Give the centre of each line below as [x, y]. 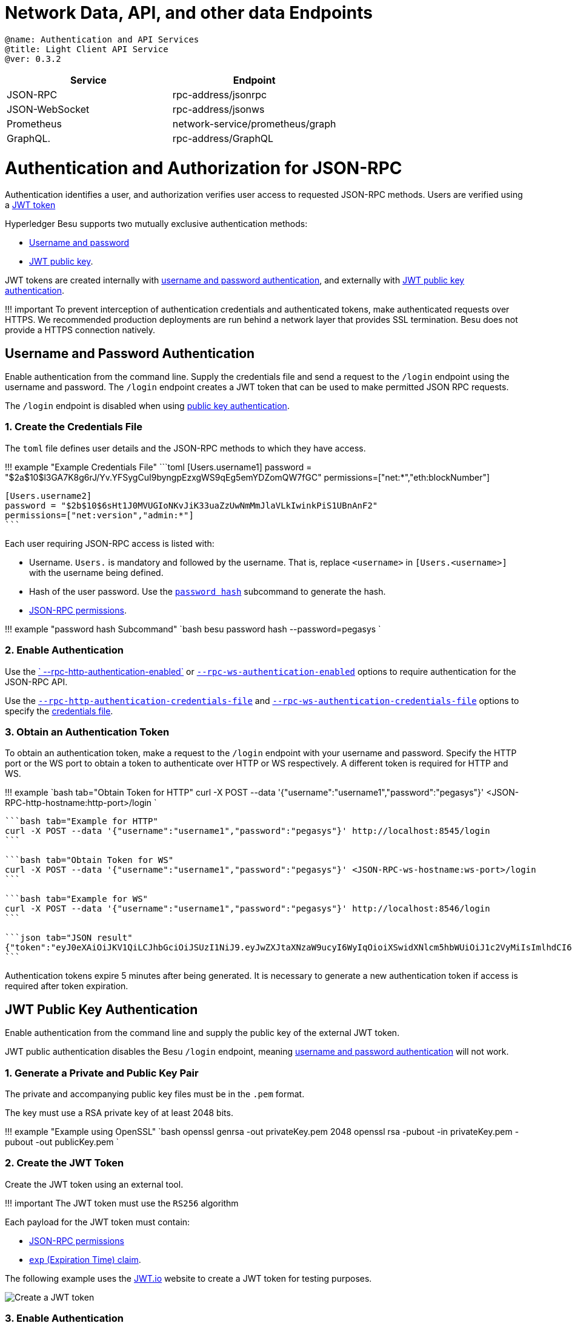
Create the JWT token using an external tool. [94, 1184]
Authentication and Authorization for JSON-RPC [204, 168]
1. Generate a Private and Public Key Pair [102, 1073]
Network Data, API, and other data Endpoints [189, 13]
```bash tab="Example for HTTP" [81, 821]
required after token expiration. [67, 986]
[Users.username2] [48, 496]
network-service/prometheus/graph [254, 124]
